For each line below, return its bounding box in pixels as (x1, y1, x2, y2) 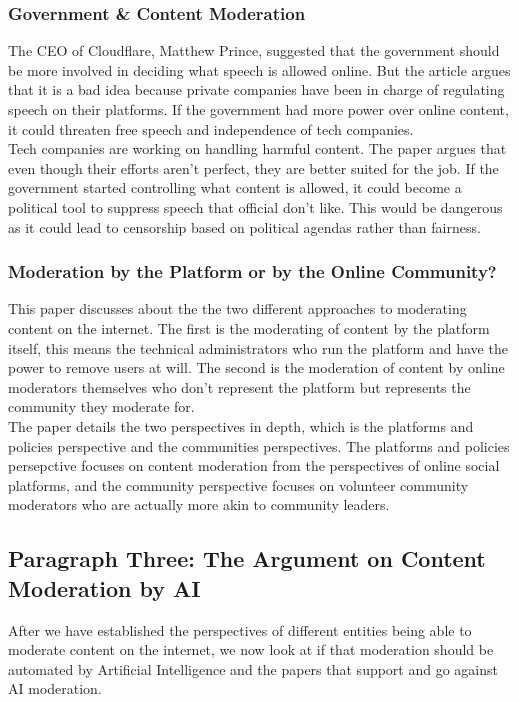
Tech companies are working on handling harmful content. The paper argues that (8, 138, 507, 159)
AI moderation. (8, 678, 102, 699)
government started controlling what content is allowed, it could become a (8, 177, 462, 198)
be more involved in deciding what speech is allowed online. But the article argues (8, 59, 511, 80)
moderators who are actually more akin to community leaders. (8, 494, 390, 515)
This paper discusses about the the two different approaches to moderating (8, 298, 467, 319)
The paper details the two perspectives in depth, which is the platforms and (8, 415, 474, 436)
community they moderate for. (8, 396, 195, 417)
